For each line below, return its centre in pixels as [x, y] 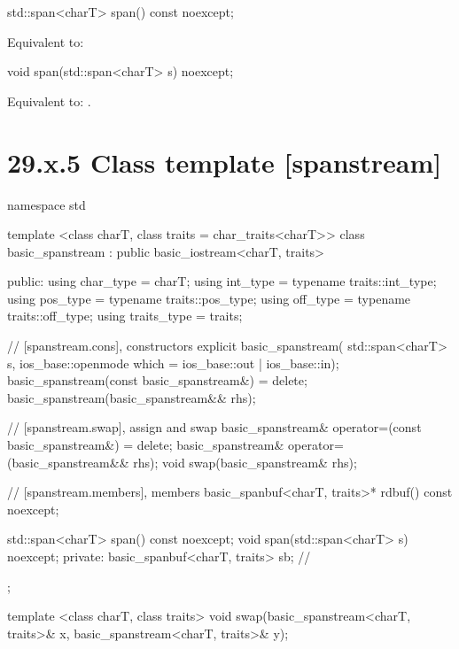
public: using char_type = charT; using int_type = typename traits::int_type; [222, 281]
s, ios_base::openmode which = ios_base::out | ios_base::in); [173, 363]
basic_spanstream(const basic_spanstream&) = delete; [157, 380]
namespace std [47, 204]
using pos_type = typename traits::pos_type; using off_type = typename [209, 298]
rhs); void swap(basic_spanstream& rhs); [245, 462]
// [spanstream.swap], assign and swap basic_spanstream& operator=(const [214, 427]
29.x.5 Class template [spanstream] [225, 162]
